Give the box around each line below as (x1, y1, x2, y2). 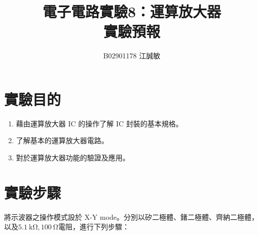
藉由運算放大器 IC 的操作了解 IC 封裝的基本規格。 (16, 118, 183, 128)
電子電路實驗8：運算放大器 (42, 1, 222, 22)
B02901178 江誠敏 (103, 50, 161, 61)
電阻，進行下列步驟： (58, 221, 129, 232)
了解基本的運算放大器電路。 (16, 135, 108, 146)
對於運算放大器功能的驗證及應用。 (16, 152, 130, 163)
